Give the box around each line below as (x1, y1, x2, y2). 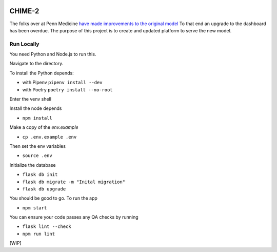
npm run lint (22, 231, 55, 237)
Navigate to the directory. (9, 61, 64, 67)
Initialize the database (9, 162, 56, 168)
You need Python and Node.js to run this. (9, 51, 96, 57)
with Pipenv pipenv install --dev (22, 80, 103, 86)
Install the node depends (9, 105, 62, 111)
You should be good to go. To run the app (9, 195, 97, 201)
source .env (22, 153, 52, 159)
